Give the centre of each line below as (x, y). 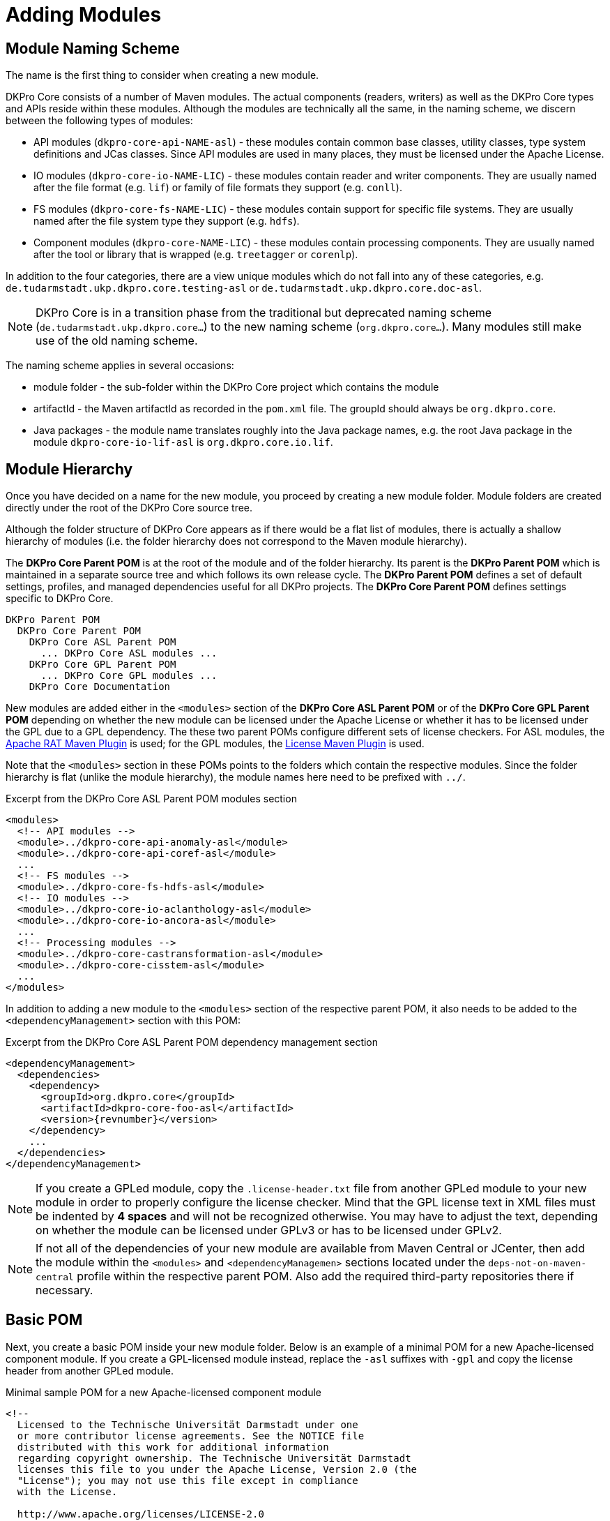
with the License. (67, 1491)
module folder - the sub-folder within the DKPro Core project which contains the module (236, 387)
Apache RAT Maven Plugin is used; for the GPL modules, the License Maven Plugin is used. (215, 744)
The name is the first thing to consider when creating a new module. (162, 75)
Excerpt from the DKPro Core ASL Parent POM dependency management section (192, 1042)
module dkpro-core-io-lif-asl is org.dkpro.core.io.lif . (183, 442)
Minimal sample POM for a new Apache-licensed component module (163, 1392)
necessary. (64, 1290)
